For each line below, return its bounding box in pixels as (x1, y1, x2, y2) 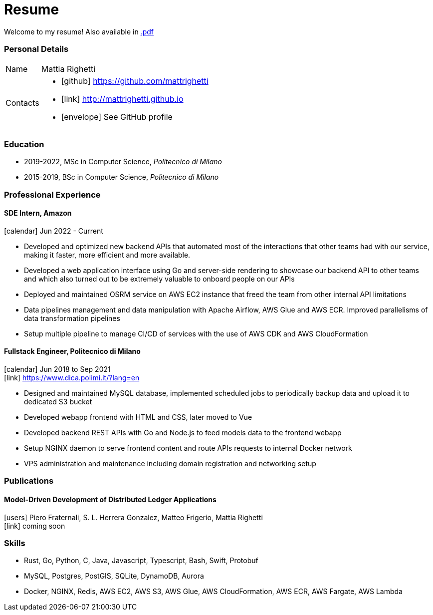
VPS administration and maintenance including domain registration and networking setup (24, 459, 316, 468)
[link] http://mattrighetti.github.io (61, 93, 184, 104)
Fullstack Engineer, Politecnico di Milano (4, 347, 141, 356)
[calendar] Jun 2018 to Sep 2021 (4, 365, 111, 374)
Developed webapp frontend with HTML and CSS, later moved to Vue (24, 413, 252, 422)
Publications (4, 476, 54, 486)
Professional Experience (4, 189, 101, 200)
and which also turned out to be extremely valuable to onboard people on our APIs (24, 274, 295, 283)
